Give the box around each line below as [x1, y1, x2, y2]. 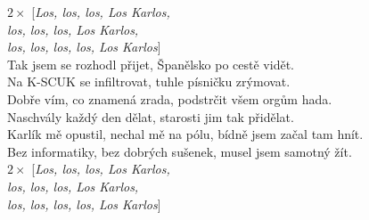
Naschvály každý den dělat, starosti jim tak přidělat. [7, 107, 294, 126]
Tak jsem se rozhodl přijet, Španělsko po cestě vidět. [7, 54, 294, 73]
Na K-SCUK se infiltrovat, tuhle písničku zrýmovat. [7, 72, 291, 91]
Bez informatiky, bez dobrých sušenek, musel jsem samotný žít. [7, 142, 352, 160]
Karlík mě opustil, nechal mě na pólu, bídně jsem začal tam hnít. [7, 125, 364, 143]
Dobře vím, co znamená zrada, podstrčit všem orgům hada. [7, 89, 332, 108]
